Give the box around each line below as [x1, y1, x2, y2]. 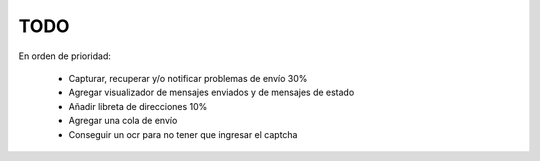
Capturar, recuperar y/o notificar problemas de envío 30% [68, 72, 308, 84]
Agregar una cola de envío [68, 115, 178, 127]
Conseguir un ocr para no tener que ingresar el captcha [68, 128, 298, 140]
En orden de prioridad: [18, 50, 112, 62]
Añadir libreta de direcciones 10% [68, 100, 208, 112]
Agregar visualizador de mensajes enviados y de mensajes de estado [68, 86, 355, 99]
